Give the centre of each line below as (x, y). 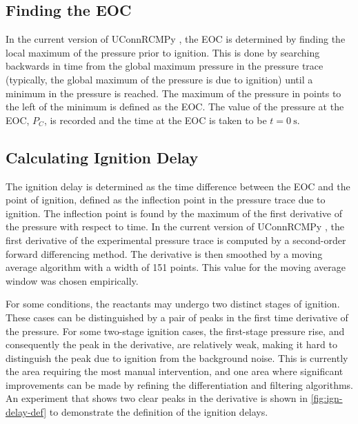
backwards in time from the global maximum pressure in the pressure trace (165, 66)
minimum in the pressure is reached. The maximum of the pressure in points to (173, 93)
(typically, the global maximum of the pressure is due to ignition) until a (159, 79)
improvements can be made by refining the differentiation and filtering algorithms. (179, 384)
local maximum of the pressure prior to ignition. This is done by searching (163, 52)
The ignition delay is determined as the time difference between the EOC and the (178, 186)
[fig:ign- (327, 398)
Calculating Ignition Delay (102, 157)
